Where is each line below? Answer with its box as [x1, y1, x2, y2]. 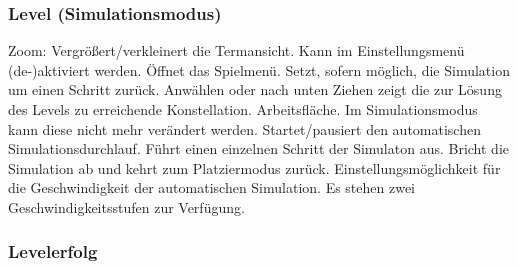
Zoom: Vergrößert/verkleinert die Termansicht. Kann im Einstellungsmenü [8, 40, 465, 61]
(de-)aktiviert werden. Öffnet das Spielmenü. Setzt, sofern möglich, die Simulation [8, 59, 510, 80]
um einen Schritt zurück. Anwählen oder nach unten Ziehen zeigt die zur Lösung [8, 79, 502, 100]
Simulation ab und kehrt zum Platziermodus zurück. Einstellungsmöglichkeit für [8, 157, 501, 178]
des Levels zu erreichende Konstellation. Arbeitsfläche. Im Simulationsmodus [8, 99, 478, 119]
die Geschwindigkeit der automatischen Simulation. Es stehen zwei [8, 177, 416, 198]
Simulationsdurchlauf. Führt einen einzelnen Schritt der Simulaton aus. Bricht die [8, 138, 510, 159]
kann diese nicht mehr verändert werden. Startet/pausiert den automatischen [8, 118, 481, 139]
